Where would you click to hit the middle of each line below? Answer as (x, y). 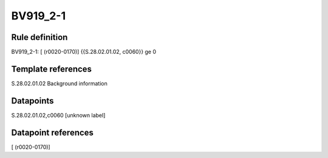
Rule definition (39, 37)
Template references (52, 69)
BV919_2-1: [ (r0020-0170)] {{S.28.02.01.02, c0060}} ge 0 (84, 52)
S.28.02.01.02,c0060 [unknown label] (58, 115)
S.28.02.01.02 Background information (59, 83)
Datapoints (32, 101)
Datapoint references (53, 132)
